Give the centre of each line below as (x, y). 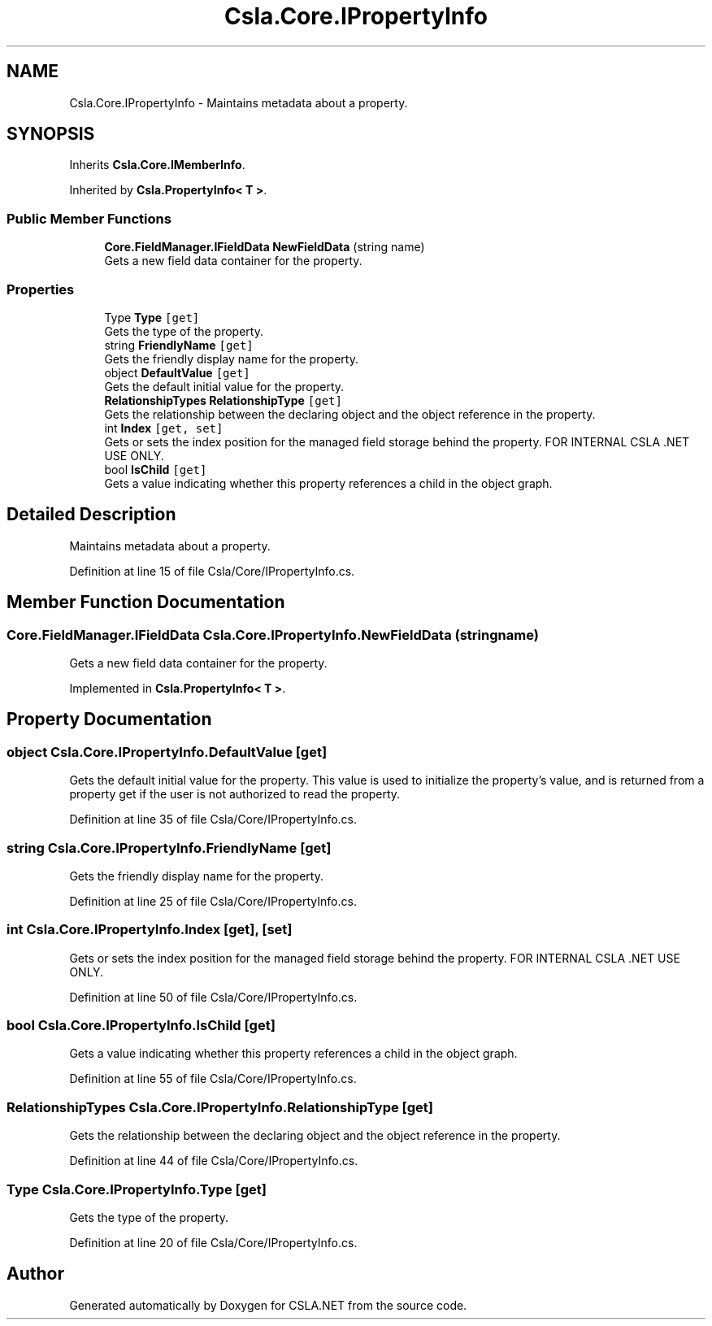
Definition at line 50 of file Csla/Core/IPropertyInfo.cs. (213, 997)
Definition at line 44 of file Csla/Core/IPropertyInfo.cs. (214, 1161)
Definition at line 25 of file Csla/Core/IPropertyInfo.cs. (213, 901)
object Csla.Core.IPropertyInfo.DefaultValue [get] (167, 752)
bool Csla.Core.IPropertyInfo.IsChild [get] (141, 1026)
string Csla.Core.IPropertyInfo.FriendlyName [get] (169, 848)
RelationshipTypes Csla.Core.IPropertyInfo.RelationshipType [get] (220, 1107)
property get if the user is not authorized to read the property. (235, 794)
